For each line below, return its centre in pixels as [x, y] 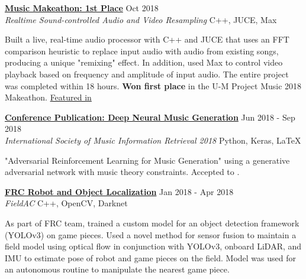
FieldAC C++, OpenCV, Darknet [66, 203]
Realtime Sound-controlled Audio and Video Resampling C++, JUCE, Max [141, 19]
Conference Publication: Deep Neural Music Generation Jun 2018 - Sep [150, 117]
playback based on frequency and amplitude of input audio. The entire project [147, 74]
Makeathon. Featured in [48, 97]
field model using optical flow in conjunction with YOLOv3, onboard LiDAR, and [153, 246]
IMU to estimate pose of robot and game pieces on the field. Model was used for [150, 257]
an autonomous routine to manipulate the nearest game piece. [117, 269]
